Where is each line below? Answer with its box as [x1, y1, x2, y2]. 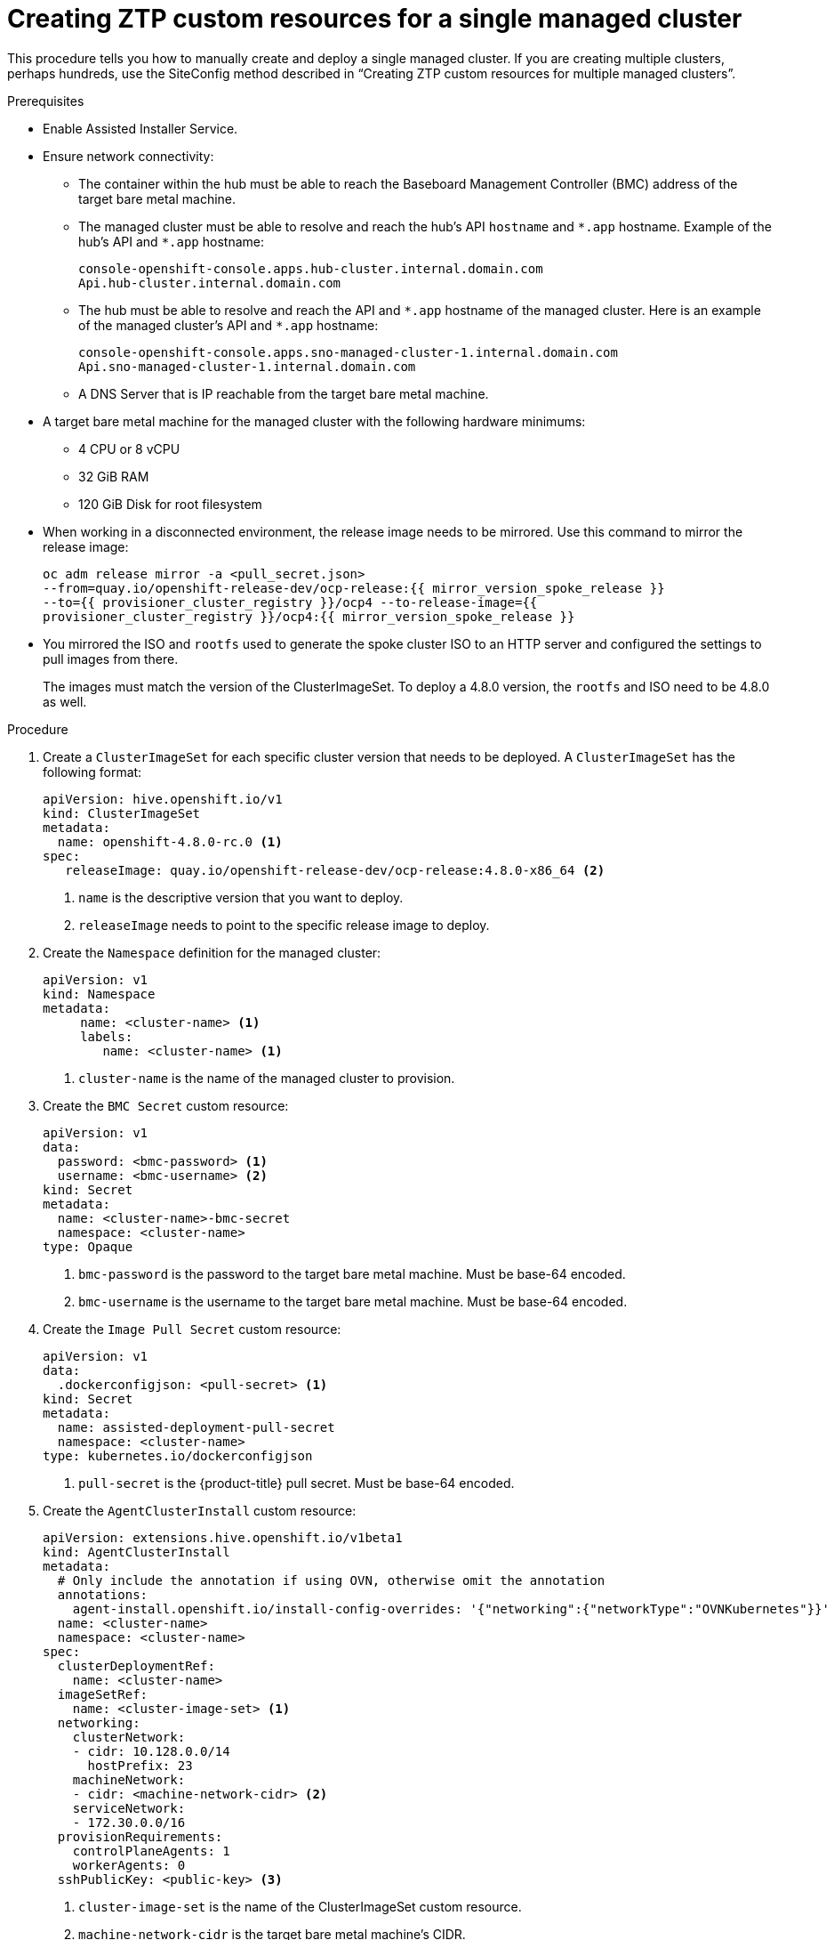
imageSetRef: [57, 1686, 148, 1702]
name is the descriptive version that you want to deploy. [78, 889, 404, 905]
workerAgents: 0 [72, 1857, 186, 1872]
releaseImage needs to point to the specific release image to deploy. [78, 917, 490, 933]
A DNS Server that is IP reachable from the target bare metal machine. [78, 385, 489, 401]
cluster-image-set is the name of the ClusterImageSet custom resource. [78, 1898, 522, 1914]
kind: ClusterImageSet [43, 805, 201, 820]
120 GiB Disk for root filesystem [78, 496, 262, 512]
